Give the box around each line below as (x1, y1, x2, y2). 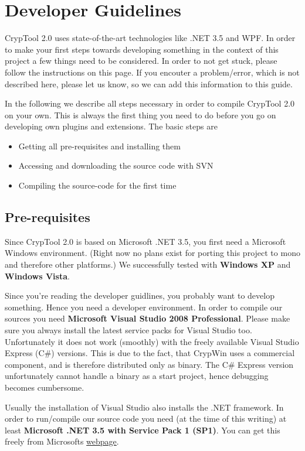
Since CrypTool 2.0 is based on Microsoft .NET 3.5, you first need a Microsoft (5, 235, 286, 247)
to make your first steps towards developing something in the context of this (5, 43, 279, 55)
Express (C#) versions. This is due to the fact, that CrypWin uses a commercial (5, 347, 295, 359)
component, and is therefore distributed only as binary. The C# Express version (5, 358, 294, 370)
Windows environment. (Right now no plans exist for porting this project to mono (5, 247, 300, 259)
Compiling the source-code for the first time (18, 179, 177, 192)
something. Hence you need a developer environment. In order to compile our (5, 300, 283, 313)
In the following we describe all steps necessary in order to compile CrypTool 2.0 (5, 97, 295, 110)
